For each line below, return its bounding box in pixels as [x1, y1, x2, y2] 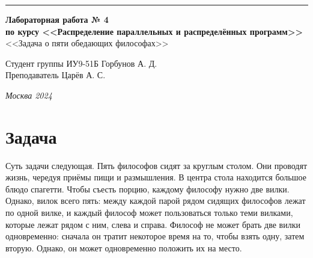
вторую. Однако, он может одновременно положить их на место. [5, 241, 242, 254]
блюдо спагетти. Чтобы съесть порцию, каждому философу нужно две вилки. [5, 182, 290, 195]
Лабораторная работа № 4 [5, 13, 109, 25]
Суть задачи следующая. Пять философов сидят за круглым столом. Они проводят [5, 159, 307, 171]
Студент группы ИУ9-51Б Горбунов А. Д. [5, 57, 157, 69]
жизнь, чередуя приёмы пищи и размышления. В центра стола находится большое [5, 171, 306, 183]
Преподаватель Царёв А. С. [5, 69, 106, 81]
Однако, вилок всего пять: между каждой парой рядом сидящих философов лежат [5, 194, 306, 207]
